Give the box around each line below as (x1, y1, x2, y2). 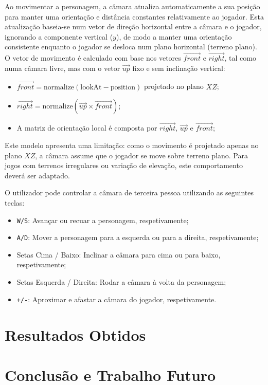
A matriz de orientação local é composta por (16, 122, 157, 133)
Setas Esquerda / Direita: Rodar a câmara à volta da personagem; (16, 277, 226, 287)
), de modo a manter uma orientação (116, 31, 232, 42)
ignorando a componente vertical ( (5, 31, 113, 42)
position (110, 83, 135, 91)
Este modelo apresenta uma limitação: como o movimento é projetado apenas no (5, 140, 259, 150)
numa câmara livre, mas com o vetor (5, 62, 120, 73)
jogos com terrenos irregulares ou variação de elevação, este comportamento (5, 160, 243, 171)
